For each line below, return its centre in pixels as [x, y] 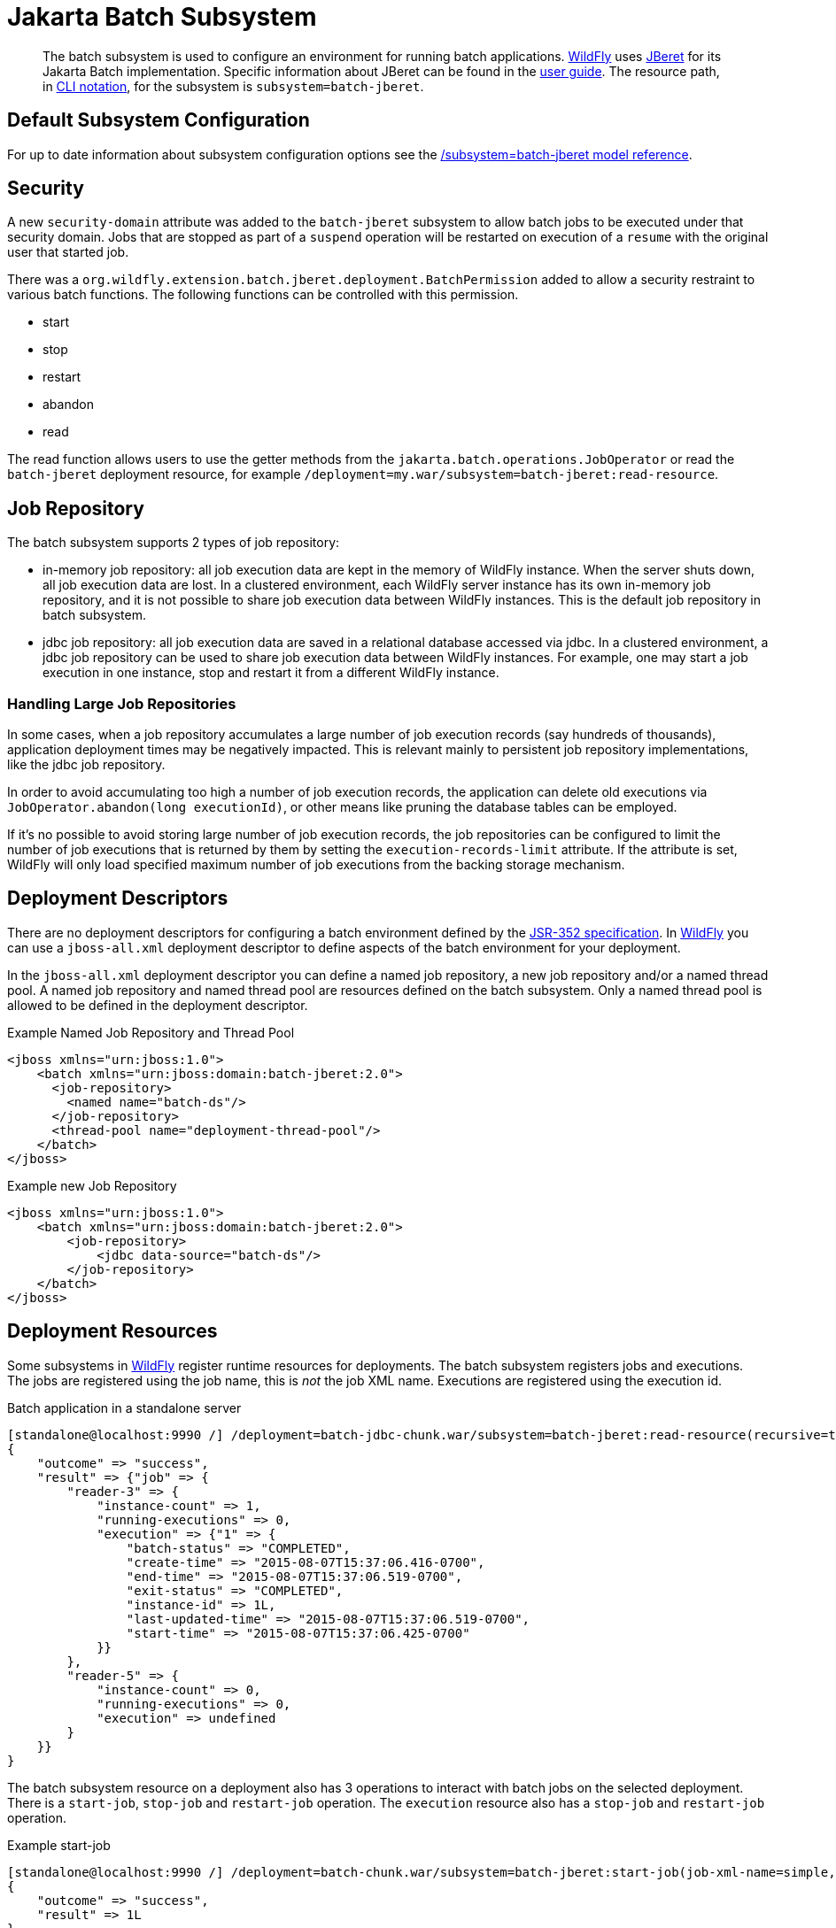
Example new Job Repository [92, 1185]
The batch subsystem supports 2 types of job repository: [174, 543]
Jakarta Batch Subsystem [162, 17]
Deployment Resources [112, 1331]
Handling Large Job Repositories [122, 703]
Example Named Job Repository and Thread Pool [151, 1032]
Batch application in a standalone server [124, 1407]
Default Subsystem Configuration [159, 120]
